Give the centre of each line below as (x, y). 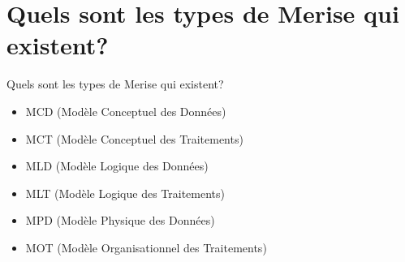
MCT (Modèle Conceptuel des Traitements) (134, 138)
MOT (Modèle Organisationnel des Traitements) (146, 247)
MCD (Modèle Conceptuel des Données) (126, 111)
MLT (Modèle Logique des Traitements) (125, 193)
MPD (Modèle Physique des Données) (120, 220)
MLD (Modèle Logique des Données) (117, 166)
